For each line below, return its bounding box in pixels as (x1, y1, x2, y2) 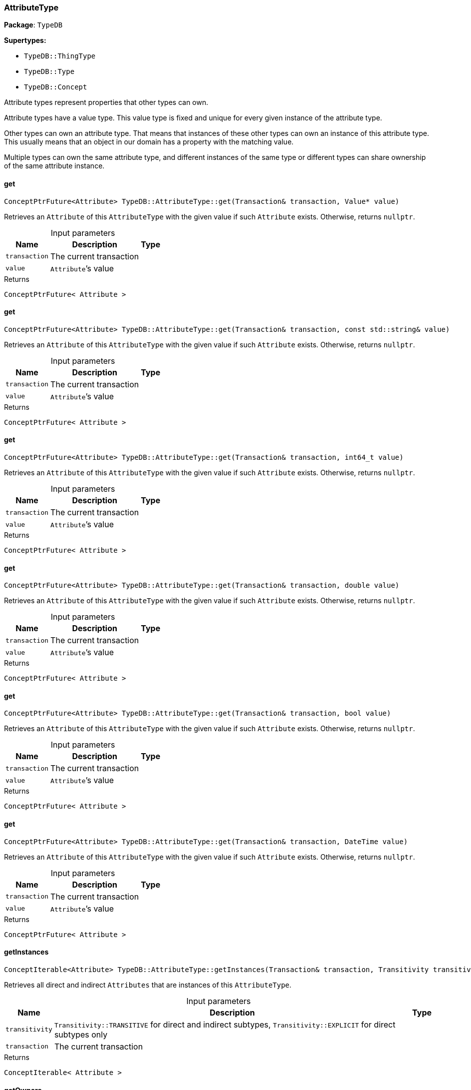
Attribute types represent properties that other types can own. (4, 98, 209, 107)
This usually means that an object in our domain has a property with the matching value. (4, 137, 294, 146)
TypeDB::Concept (24, 83, 87, 91)
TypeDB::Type (24, 67, 75, 76)
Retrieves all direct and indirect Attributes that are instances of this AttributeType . (4, 980, 292, 989)
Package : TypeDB (4, 20, 63, 29)
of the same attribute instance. (4, 161, 105, 170)
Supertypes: (4, 36, 46, 45)
